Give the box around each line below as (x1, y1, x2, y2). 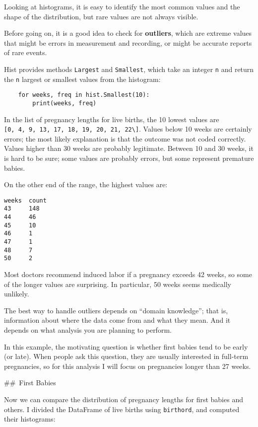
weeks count (4, 197, 47, 204)
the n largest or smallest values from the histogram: (4, 73, 161, 84)
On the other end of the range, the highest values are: (4, 179, 168, 190)
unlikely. (4, 288, 29, 299)
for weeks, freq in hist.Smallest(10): (18, 91, 150, 99)
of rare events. (4, 47, 47, 58)
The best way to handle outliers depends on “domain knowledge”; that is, (4, 305, 228, 315)
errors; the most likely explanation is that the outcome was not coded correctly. (4, 133, 246, 143)
